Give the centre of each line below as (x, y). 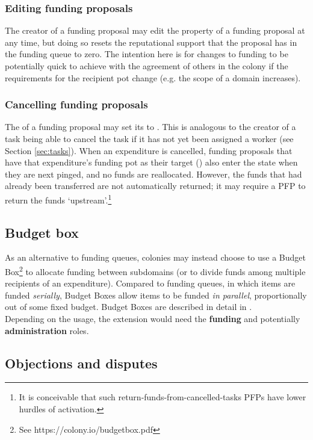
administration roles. (47, 330)
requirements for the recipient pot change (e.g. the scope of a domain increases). (153, 77)
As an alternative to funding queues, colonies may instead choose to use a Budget (155, 257)
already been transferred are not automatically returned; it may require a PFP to (155, 186)
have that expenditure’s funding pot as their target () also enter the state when (151, 162)
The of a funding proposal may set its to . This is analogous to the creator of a (150, 127)
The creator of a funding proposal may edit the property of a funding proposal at (155, 30)
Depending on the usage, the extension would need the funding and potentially (153, 319)
